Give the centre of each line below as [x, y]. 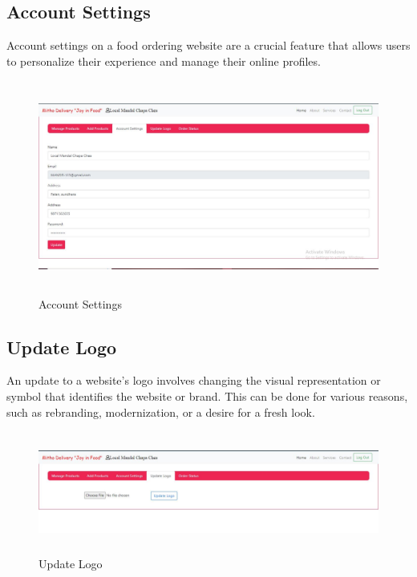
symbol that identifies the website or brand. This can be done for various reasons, [207, 395]
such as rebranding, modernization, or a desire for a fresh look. [161, 412]
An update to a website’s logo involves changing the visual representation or [194, 380]
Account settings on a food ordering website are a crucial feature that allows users [208, 45]
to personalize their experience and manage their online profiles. [164, 61]
